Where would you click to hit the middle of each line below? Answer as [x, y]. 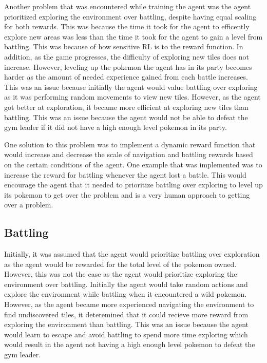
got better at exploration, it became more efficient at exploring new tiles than [126, 107]
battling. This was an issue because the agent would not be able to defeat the [126, 117]
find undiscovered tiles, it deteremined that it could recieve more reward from [126, 314]
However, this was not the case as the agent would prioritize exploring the [121, 274]
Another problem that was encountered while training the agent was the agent [128, 6]
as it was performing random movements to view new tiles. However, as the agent [132, 97]
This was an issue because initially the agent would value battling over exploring [131, 87]
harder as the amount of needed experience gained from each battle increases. [126, 77]
